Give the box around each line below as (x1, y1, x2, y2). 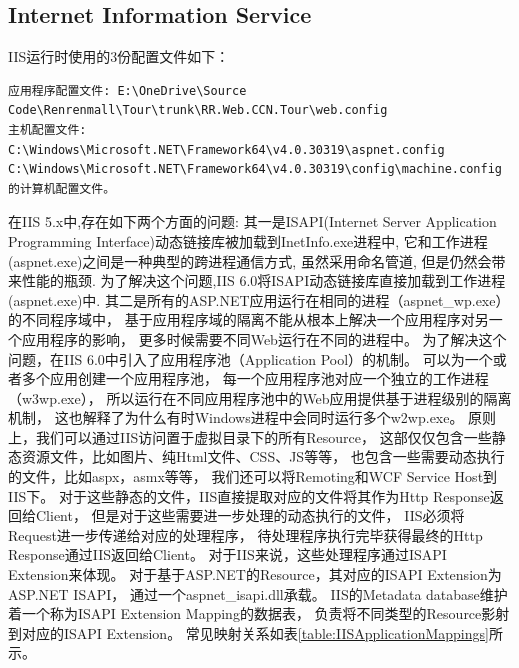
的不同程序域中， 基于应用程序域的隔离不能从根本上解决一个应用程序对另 (8, 309, 489, 330)
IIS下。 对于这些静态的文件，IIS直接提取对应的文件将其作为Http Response (8, 485, 490, 506)
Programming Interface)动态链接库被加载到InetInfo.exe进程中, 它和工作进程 (8, 230, 488, 251)
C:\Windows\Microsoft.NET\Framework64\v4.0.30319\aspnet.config (8, 142, 445, 157)
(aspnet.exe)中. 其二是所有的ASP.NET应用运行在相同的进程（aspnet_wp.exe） (8, 289, 510, 310)
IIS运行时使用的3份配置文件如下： (8, 46, 230, 67)
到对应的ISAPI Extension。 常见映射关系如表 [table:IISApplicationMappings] (8, 622, 489, 643)
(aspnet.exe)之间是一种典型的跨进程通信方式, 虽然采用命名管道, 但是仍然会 (8, 250, 492, 271)
